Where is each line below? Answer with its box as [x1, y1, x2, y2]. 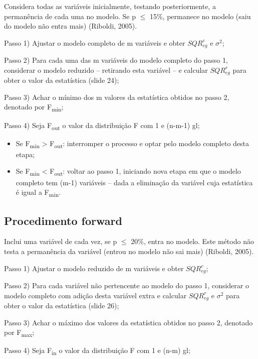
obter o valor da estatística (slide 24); [4, 75, 119, 85]
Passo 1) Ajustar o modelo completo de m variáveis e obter [4, 37, 185, 48]
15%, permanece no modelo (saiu [149, 11, 251, 21]
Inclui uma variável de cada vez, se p [4, 236, 117, 247]
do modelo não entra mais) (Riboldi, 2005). [4, 21, 137, 31]
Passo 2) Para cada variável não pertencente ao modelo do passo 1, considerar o [4, 280, 249, 291]
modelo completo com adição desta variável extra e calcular [4, 290, 187, 300]
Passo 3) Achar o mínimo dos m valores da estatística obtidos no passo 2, [4, 91, 229, 102]
